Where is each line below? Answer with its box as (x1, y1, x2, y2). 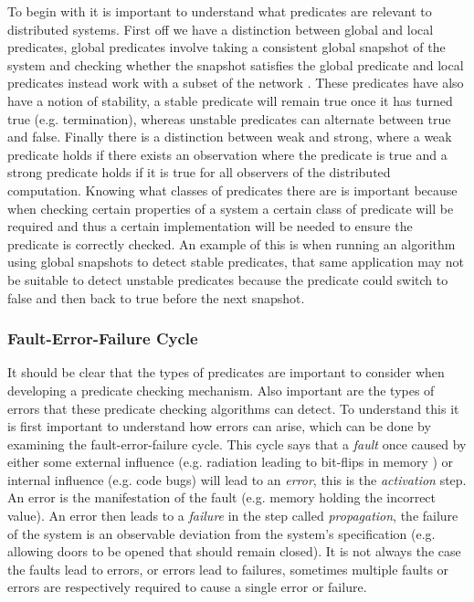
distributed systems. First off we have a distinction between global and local (7, 19, 434, 38)
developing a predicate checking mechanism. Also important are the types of (7, 380, 435, 399)
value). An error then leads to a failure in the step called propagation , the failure (7, 506, 458, 525)
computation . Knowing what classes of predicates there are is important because (7, 180, 458, 199)
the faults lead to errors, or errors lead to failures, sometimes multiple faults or (7, 559, 449, 578)
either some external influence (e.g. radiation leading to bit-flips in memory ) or (7, 452, 454, 471)
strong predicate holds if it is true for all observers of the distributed (7, 163, 391, 182)
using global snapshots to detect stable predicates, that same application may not (7, 252, 464, 271)
